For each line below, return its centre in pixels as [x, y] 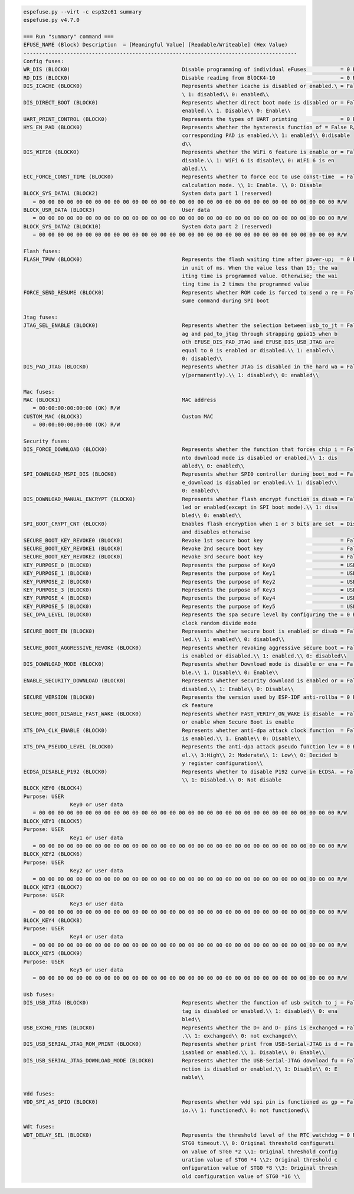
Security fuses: [47, 441]
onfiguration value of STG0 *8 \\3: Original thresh [260, 1168]
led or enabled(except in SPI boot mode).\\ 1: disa [260, 507]
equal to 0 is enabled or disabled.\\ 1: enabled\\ [258, 350]
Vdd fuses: [39, 1094]
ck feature [198, 706]
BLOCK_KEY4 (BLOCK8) [53, 920]
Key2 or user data [96, 871]
